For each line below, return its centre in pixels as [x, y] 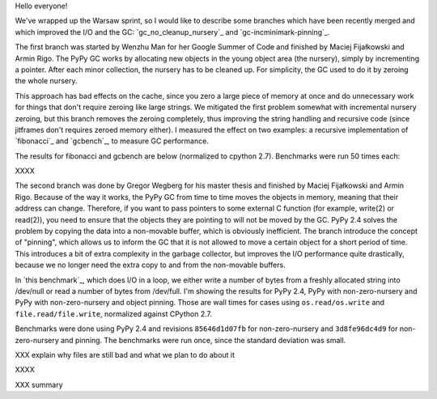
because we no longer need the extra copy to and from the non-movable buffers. [151, 265]
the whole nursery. [46, 81]
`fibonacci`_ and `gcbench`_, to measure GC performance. [112, 141]
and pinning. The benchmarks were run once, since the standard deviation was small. [204, 340]
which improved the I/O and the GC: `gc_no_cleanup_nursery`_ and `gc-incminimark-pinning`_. [172, 32]
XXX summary [39, 384]
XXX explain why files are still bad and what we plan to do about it [125, 354]
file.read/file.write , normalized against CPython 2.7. [113, 314]
